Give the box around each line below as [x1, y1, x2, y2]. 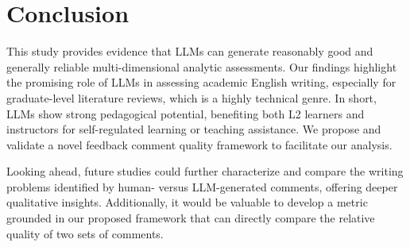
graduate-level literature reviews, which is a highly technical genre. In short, [6, 89, 377, 106]
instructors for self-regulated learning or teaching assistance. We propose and [6, 121, 381, 137]
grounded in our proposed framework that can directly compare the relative [6, 210, 375, 226]
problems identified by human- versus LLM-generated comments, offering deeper [6, 178, 398, 195]
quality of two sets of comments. [6, 225, 164, 241]
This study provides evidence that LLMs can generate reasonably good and [6, 43, 373, 60]
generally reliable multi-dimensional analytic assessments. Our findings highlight [6, 58, 397, 75]
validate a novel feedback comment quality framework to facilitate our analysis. [6, 136, 393, 152]
